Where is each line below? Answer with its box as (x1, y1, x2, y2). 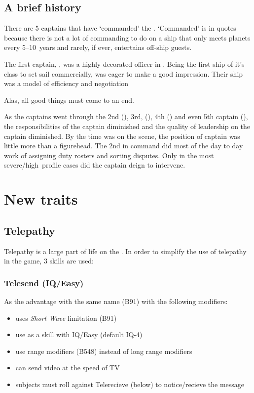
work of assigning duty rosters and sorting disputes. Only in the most (4, 150, 214, 160)
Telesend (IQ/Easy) (4, 276, 84, 289)
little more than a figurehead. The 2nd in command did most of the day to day (4, 140, 243, 151)
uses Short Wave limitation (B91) (15, 312, 117, 323)
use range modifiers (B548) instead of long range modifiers (15, 346, 192, 356)
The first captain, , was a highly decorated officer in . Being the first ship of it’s (4, 58, 245, 69)
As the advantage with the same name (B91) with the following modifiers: (4, 296, 228, 306)
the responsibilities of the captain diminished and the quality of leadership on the (4, 121, 251, 131)
